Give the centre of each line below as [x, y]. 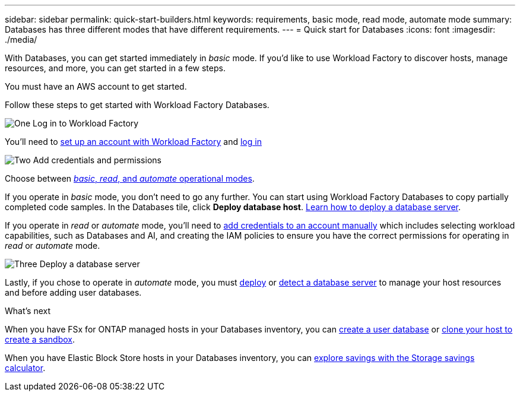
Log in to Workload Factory [86, 123]
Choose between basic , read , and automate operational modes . [130, 178]
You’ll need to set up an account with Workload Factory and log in [133, 142]
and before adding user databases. [73, 292]
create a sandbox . [40, 339]
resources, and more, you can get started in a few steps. [115, 68]
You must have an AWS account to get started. [96, 86]
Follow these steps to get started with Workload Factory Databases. [137, 105]
